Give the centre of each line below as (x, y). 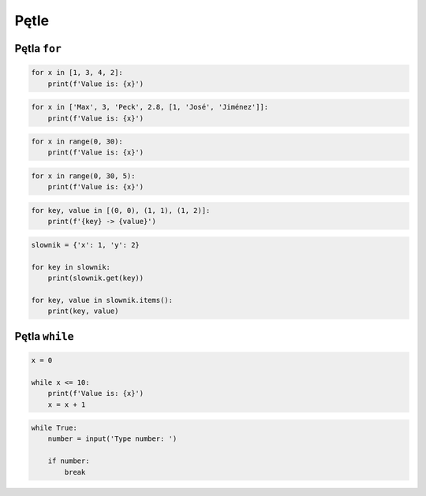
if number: (69, 461)
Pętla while (44, 336)
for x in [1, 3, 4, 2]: (77, 73)
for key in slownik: (71, 267)
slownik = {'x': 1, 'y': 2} (85, 245)
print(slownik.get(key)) (96, 278)
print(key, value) (83, 311)
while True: (54, 428)
